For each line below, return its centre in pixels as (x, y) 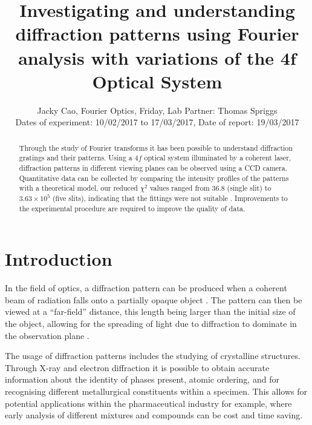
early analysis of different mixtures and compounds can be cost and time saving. (154, 415)
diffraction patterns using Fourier (157, 34)
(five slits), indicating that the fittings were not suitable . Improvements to (170, 198)
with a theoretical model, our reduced (78, 188)
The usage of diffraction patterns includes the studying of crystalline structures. (153, 356)
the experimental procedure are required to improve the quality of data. (132, 208)
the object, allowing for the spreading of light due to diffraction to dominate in (151, 323)
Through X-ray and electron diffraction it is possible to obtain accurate (137, 367)
